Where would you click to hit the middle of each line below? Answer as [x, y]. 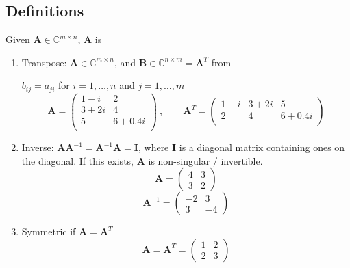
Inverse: [38, 147]
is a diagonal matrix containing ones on [262, 147]
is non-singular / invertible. [205, 160]
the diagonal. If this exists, [77, 160]
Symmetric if [49, 231]
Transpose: [44, 62]
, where [153, 147]
